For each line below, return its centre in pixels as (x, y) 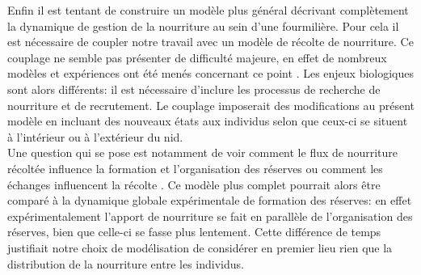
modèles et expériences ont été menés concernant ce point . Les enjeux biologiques (211, 73)
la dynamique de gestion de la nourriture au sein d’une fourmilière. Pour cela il (203, 25)
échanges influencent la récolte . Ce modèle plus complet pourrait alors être (194, 184)
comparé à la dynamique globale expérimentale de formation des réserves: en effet (210, 200)
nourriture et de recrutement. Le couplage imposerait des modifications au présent (211, 105)
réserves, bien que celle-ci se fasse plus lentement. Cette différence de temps (194, 232)
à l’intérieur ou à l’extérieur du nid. (95, 136)
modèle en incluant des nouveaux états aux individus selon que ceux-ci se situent (208, 121)
